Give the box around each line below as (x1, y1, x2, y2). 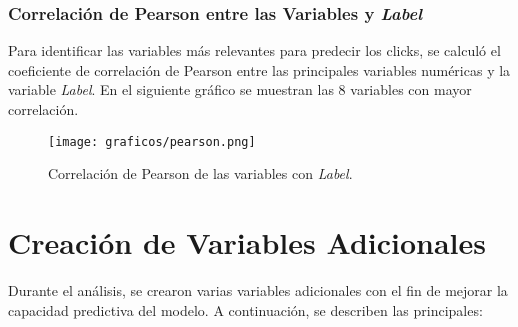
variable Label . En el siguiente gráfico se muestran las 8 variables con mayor (8, 79, 472, 100)
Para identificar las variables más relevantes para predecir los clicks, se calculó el (8, 40, 501, 61)
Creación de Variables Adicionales (8, 222, 486, 263)
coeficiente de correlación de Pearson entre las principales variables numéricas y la (8, 59, 511, 80)
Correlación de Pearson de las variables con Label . (48, 163, 353, 184)
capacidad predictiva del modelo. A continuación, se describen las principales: (8, 299, 483, 320)
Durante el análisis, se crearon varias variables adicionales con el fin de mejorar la (8, 279, 508, 300)
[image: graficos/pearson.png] (48, 134, 256, 149)
